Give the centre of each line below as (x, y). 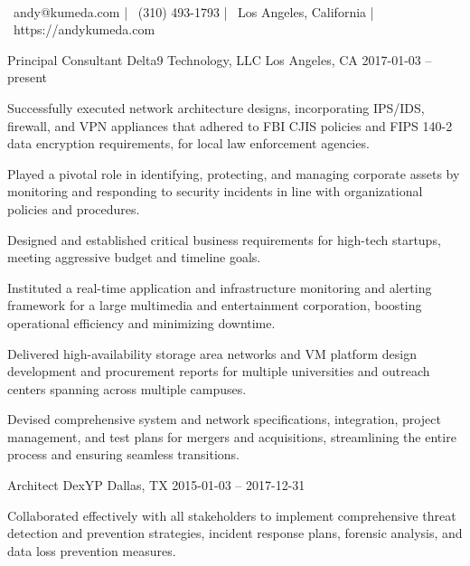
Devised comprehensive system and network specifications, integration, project (224, 419)
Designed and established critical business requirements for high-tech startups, (224, 239)
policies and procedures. (74, 208)
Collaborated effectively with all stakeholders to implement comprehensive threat (232, 515)
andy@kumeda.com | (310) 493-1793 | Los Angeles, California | (193, 11)
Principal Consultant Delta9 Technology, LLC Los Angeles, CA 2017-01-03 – (220, 59)
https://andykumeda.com (84, 29)
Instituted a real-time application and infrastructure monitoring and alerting (220, 287)
